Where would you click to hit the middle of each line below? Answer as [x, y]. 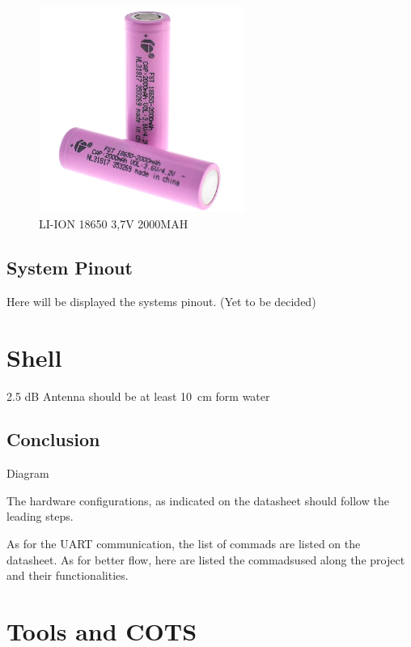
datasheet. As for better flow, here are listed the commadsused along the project [206, 559]
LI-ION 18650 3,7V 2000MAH [114, 223]
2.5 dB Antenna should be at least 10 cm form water [138, 396]
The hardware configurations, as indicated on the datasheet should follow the [198, 500]
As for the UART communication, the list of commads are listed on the [184, 544]
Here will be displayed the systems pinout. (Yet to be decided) [161, 301]
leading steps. [40, 516]
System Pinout [70, 267]
